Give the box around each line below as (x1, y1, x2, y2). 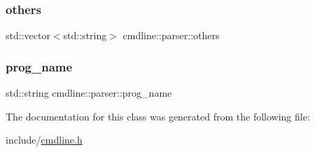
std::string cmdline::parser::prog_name (6, 85, 172, 100)
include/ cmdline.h (6, 132, 83, 147)
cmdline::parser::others (122, 28, 220, 43)
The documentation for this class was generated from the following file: (6, 109, 310, 123)
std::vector (6, 28, 50, 43)
